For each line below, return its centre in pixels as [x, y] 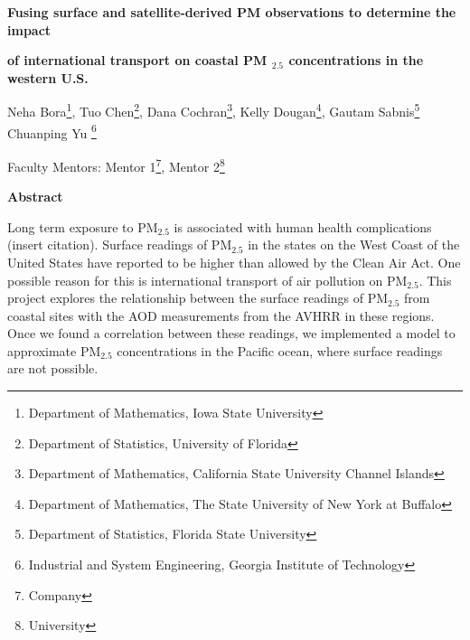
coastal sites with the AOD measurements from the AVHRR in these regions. [221, 315]
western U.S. [48, 77]
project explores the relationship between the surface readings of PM [198, 298]
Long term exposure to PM [83, 226]
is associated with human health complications [303, 226]
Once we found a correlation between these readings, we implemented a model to [231, 333]
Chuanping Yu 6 [52, 131]
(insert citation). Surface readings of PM [120, 245]
